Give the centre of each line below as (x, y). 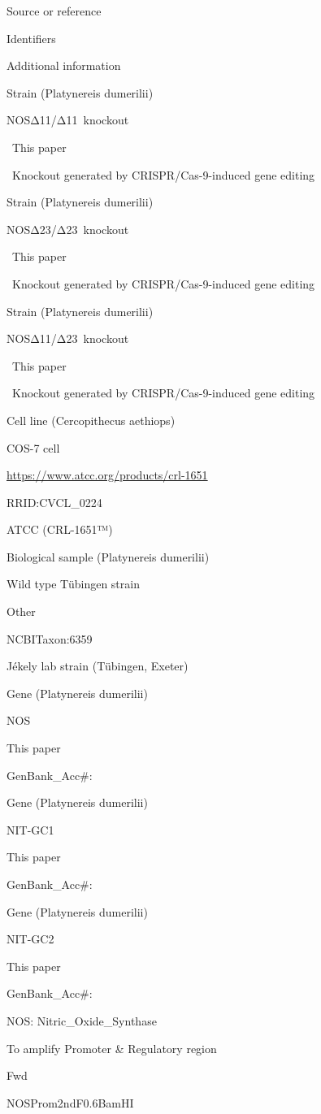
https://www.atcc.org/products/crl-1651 (107, 475)
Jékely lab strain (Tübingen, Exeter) (98, 666)
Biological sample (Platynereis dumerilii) (108, 556)
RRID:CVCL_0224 (54, 502)
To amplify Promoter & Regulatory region (112, 1048)
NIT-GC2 (30, 939)
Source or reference (54, 11)
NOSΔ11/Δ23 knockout (68, 338)
